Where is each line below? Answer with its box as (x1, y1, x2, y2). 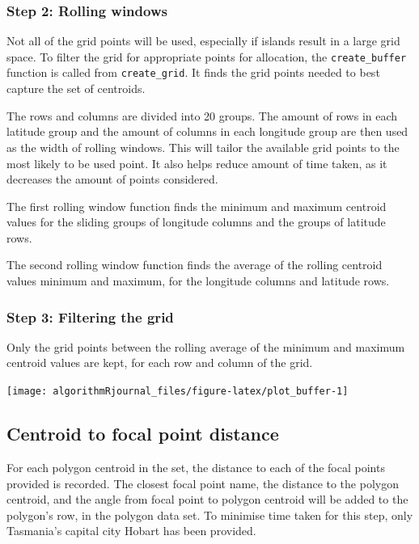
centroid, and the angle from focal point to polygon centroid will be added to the (6, 491, 408, 508)
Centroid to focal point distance (6, 421, 279, 446)
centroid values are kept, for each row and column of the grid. (6, 354, 313, 371)
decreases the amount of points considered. (6, 171, 218, 188)
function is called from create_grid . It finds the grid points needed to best (6, 64, 380, 81)
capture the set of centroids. (6, 80, 146, 97)
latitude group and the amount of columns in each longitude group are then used (6, 123, 408, 140)
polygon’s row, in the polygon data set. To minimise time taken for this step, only (6, 506, 413, 523)
